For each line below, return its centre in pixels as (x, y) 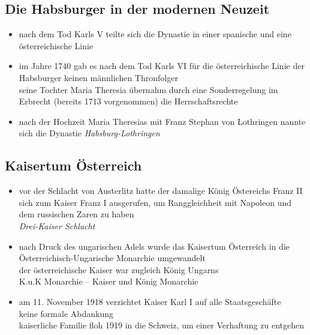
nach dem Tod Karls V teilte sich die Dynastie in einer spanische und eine (155, 34)
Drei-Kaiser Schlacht (57, 225)
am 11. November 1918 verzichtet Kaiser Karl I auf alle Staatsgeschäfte (150, 301)
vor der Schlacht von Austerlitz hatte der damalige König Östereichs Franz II (161, 191)
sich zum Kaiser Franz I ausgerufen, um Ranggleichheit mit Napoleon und (155, 202)
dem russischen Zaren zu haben (76, 214)
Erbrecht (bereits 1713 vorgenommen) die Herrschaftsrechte (128, 101)
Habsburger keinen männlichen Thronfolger (98, 77)
